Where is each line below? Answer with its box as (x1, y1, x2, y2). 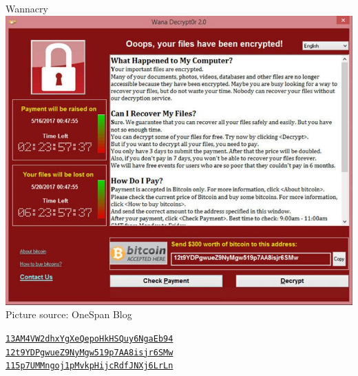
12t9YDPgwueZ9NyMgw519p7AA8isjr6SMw (6, 347, 173, 357)
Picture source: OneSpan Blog (6, 307, 132, 322)
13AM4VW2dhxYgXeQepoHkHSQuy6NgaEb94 (6, 334, 173, 344)
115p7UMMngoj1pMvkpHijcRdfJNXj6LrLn (6, 361, 173, 371)
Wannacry (6, 1, 48, 15)
